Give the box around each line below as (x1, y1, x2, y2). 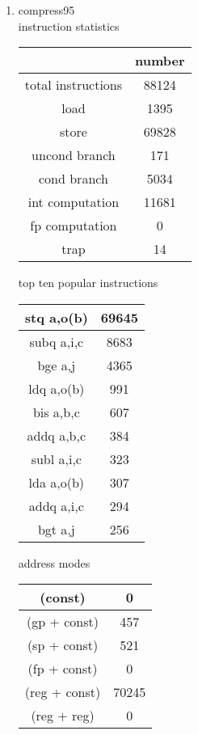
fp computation (30, 216, 117, 235)
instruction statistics (18, 17, 120, 34)
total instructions (24, 75, 123, 95)
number (135, 51, 185, 70)
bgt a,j (37, 519, 75, 539)
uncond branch (32, 146, 116, 165)
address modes (18, 554, 91, 571)
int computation (27, 192, 120, 212)
